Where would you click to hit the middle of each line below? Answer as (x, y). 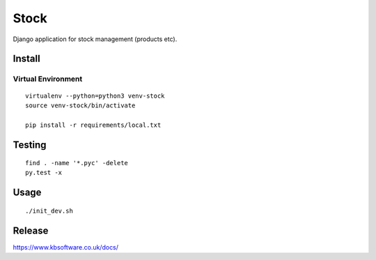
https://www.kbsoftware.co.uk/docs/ (65, 247)
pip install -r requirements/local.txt (93, 125)
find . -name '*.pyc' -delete (77, 163)
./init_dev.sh (49, 211)
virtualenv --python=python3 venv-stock (95, 95)
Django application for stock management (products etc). (95, 39)
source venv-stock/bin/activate (80, 105)
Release (31, 230)
